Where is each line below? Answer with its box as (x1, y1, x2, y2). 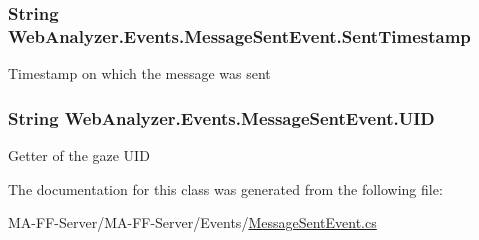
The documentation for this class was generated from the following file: (8, 178, 443, 199)
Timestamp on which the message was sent (8, 63, 271, 84)
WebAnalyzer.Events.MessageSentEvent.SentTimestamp (8, 23, 471, 48)
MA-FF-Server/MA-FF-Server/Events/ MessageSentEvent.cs (8, 212, 377, 233)
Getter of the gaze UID (8, 144, 150, 165)
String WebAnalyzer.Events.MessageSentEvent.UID (8, 105, 435, 130)
